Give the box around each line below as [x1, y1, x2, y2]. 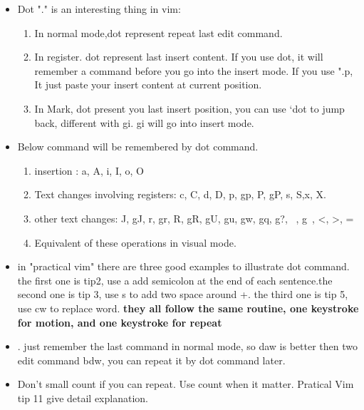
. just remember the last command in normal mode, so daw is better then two [17, 339, 358, 354]
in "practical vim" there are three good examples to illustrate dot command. [17, 259, 350, 274]
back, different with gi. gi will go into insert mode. [34, 115, 254, 130]
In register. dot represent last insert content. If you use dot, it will [34, 49, 323, 64]
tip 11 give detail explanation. [17, 390, 148, 405]
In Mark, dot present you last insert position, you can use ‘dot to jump [34, 101, 345, 116]
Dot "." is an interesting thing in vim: [17, 1, 181, 16]
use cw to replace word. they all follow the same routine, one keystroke [17, 300, 359, 315]
